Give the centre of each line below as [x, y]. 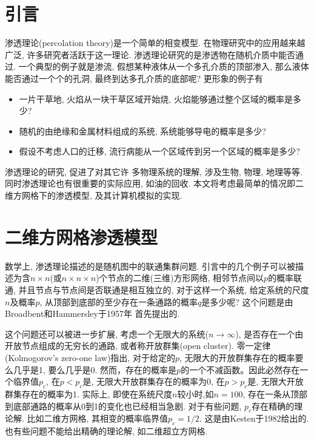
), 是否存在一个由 [269, 333]
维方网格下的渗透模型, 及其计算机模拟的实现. [94, 195]
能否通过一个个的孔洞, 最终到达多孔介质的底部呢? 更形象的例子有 [134, 78]
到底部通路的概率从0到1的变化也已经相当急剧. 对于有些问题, [123, 406]
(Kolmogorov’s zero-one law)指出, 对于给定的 [90, 357]
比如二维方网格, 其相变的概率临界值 [98, 418]
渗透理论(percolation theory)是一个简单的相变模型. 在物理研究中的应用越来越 [155, 43]
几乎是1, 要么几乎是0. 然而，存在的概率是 [95, 369]
